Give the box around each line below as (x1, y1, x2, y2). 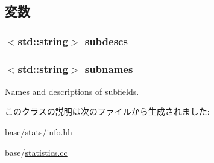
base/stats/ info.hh (5, 126, 72, 138)
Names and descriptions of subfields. (5, 85, 139, 97)
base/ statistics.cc (5, 145, 68, 158)
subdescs (84, 33, 128, 48)
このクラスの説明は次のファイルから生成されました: (5, 105, 210, 118)
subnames (84, 61, 133, 76)
